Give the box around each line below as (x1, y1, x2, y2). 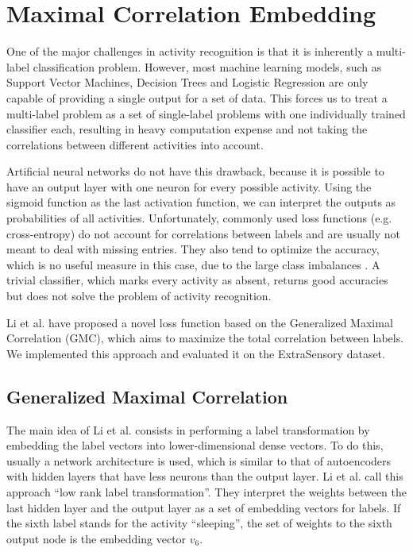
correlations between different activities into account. (6, 136, 264, 152)
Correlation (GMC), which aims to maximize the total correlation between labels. (6, 330, 404, 346)
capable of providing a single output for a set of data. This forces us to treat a (6, 89, 388, 106)
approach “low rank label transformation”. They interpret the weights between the (6, 483, 407, 500)
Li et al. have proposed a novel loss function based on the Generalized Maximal (6, 314, 393, 330)
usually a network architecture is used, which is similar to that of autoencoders (6, 452, 392, 469)
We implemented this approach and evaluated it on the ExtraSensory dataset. (6, 345, 385, 361)
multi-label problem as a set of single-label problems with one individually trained (6, 105, 406, 122)
